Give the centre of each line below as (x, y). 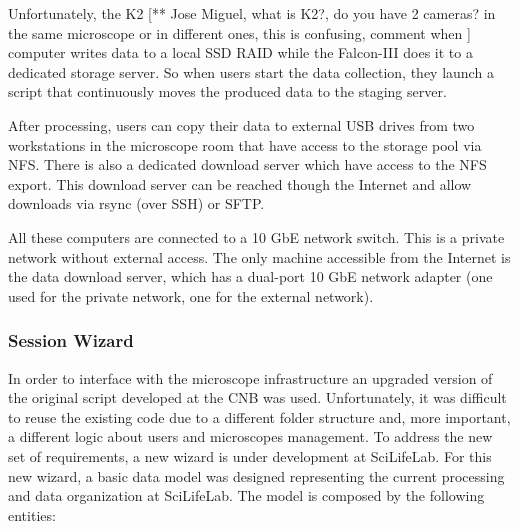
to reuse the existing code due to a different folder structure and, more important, (259, 416)
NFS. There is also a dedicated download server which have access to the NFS (247, 164)
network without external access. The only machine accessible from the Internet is (259, 256)
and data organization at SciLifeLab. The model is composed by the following (246, 495)
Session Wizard (71, 340)
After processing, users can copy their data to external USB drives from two (241, 124)
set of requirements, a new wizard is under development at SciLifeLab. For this (250, 455)
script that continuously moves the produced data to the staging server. (227, 91)
